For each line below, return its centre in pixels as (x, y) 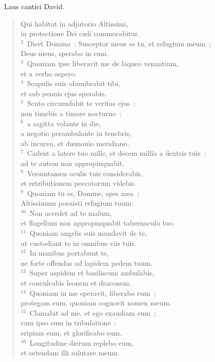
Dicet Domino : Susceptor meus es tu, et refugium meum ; (119, 43)
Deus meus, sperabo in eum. (65, 53)
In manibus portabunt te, (69, 253)
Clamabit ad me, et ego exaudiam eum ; (93, 312)
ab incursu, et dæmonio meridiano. (75, 143)
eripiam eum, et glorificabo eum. (71, 332)
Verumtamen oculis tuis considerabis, (85, 173)
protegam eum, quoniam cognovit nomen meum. (96, 303)
